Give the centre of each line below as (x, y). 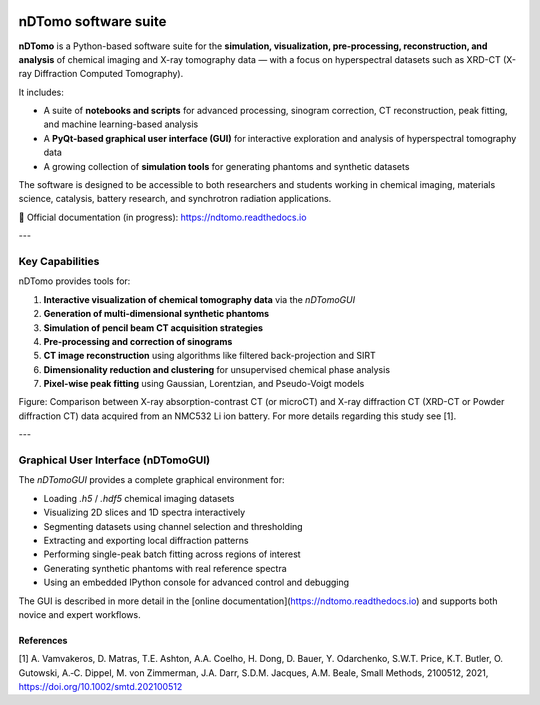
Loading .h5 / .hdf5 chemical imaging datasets (139, 498)
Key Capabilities (59, 261)
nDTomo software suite (92, 21)
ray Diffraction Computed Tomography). (101, 74)
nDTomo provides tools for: (74, 281)
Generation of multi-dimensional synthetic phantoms (156, 314)
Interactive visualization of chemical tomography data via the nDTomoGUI (199, 299)
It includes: (41, 92)
